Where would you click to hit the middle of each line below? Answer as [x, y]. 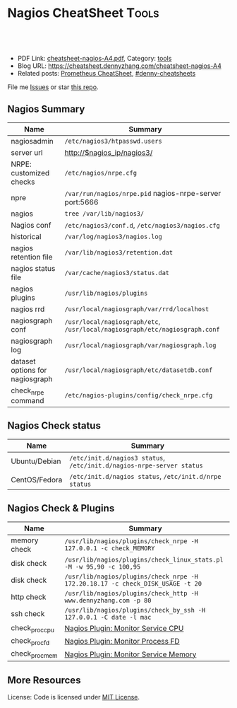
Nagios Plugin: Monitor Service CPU [124, 629]
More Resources [44, 680]
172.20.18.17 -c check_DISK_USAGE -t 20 [133, 584]
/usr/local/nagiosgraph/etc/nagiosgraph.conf [142, 329]
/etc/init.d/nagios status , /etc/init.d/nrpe [145, 476]
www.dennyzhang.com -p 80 [108, 600]
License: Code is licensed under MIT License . [73, 697]
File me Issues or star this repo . [53, 87]
